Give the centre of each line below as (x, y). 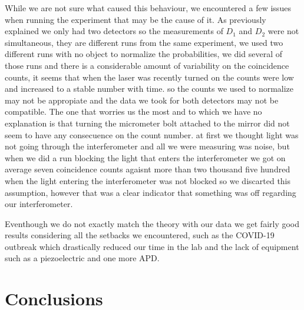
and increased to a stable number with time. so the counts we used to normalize (149, 89)
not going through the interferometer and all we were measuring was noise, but (147, 146)
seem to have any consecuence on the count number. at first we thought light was (152, 134)
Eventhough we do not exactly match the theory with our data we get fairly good (152, 223)
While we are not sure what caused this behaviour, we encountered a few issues (148, 8)
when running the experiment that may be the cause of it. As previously (136, 19)
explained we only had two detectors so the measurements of (114, 31)
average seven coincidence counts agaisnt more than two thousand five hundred (148, 169)
